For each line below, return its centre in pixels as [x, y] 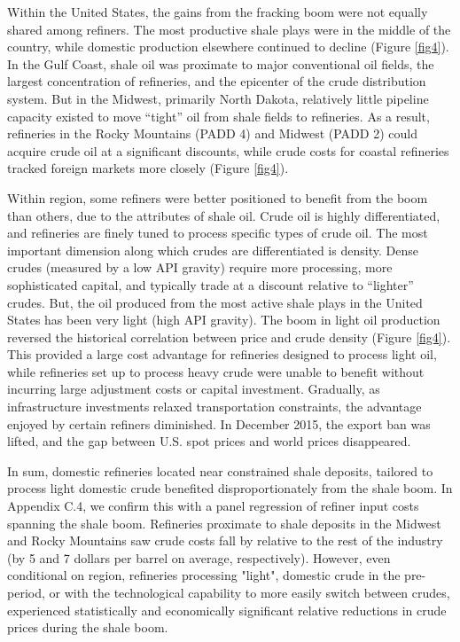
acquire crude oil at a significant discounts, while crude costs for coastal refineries [228, 150]
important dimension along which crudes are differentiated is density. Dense [213, 250]
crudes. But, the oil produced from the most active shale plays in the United [215, 302]
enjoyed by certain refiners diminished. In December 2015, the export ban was [219, 423]
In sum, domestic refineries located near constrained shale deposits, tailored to [220, 470]
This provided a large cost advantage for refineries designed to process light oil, [222, 354]
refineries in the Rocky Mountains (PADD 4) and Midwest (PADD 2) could [212, 133]
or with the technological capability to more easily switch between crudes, [249, 592]
